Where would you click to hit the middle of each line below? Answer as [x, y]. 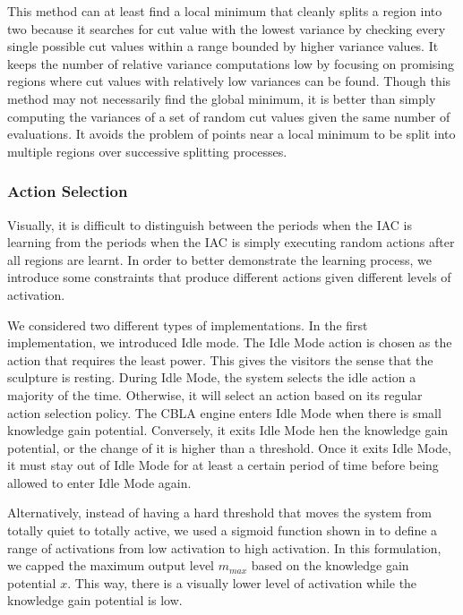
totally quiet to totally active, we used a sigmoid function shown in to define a [223, 530]
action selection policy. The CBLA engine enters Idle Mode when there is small [224, 412]
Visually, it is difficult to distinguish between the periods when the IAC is [210, 224]
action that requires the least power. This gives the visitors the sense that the [220, 359]
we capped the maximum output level [111, 565]
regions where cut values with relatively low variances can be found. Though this [229, 81]
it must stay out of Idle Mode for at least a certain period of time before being [223, 465]
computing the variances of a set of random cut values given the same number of [229, 116]
